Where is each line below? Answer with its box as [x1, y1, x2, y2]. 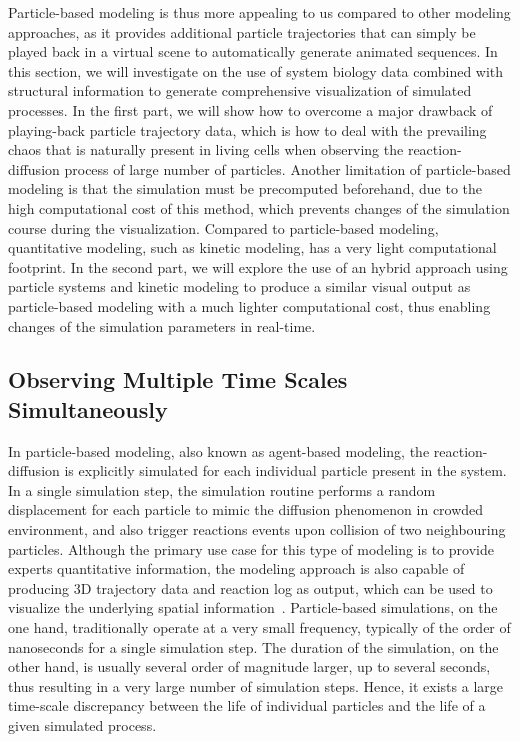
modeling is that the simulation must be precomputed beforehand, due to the [8, 178, 482, 199]
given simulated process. [8, 715, 157, 735]
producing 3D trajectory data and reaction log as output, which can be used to [8, 577, 493, 598]
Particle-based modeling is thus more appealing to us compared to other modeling [8, 2, 511, 22]
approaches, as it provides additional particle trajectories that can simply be [8, 21, 476, 42]
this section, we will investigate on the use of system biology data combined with [8, 60, 504, 81]
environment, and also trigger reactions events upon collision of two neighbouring [8, 519, 506, 540]
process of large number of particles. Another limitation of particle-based [64, 158, 511, 179]
